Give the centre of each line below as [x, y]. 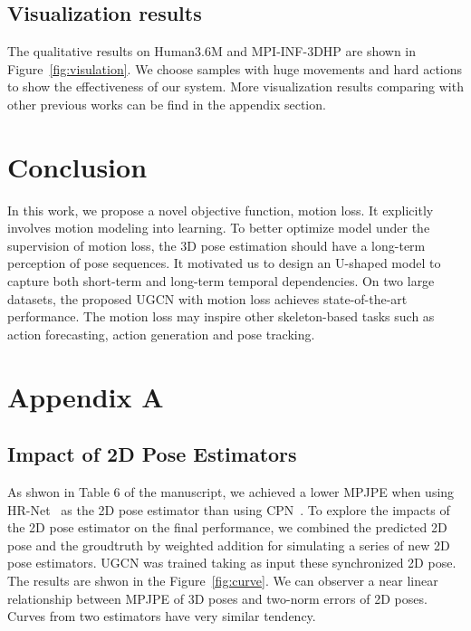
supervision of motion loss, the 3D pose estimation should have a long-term [216, 245]
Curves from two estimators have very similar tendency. [162, 616]
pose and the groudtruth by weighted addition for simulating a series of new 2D [229, 545]
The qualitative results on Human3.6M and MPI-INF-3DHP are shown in [212, 51]
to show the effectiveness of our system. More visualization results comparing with [235, 86]
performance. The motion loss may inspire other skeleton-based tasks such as [221, 316]
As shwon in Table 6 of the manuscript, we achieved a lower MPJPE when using [231, 492]
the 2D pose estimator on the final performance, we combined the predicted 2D [227, 527]
